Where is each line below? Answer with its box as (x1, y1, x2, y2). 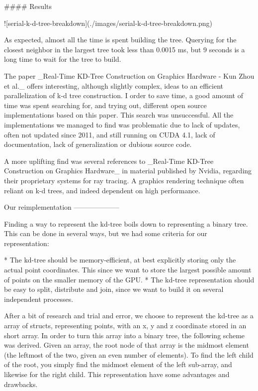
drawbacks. (4, 379, 38, 389)
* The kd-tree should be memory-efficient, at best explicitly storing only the (4, 255, 236, 265)
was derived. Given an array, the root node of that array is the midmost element (4, 340, 249, 350)
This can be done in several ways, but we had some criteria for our (4, 228, 207, 239)
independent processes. (4, 293, 74, 304)
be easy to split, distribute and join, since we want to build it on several (4, 284, 224, 294)
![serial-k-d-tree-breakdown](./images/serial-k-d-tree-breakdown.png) (4, 17, 212, 28)
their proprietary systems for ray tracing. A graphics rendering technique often (4, 175, 244, 185)
